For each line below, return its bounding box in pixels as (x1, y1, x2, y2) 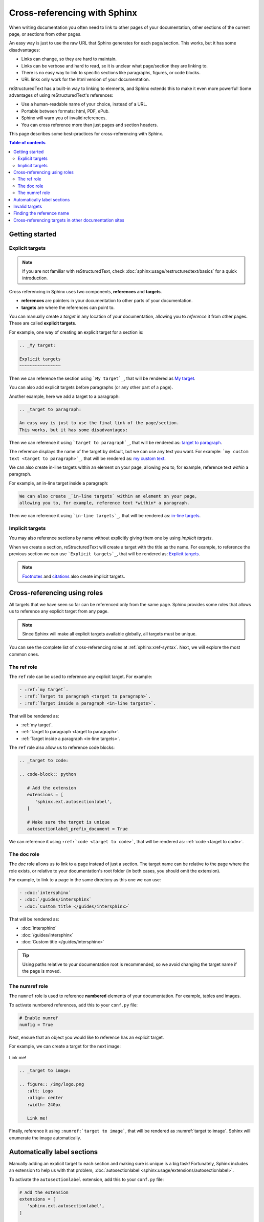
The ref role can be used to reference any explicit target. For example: (9, 674, 153, 679)
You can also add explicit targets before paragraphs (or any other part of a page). (9, 384, 173, 391)
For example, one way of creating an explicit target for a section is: (9, 329, 144, 335)
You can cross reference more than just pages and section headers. (21, 122, 158, 128)
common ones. (9, 651, 39, 657)
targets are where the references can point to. (21, 305, 115, 310)
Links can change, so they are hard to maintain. (21, 56, 117, 62)
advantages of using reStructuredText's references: (9, 92, 113, 98)
